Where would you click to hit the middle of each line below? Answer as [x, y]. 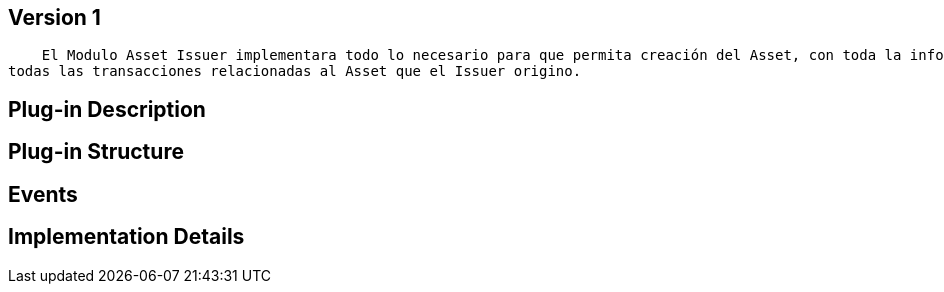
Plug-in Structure [96, 152]
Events [43, 194]
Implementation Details [126, 237]
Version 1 [54, 17]
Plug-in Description [107, 109]
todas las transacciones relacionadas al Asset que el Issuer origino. [295, 71]
